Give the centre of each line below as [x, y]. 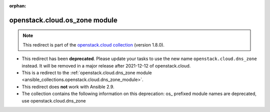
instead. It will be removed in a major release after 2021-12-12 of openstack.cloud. [106, 65]
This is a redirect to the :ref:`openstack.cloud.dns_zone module [87, 72]
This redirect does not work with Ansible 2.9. [68, 86]
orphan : [18, 6]
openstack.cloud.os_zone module [63, 20]
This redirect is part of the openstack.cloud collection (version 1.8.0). [94, 44]
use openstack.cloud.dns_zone [54, 100]
